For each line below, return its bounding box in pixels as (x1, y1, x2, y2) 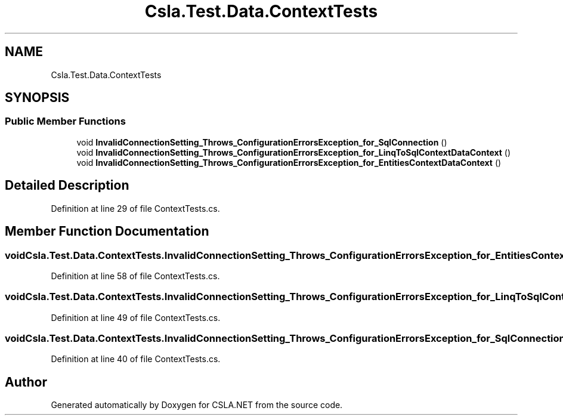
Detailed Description (5, 178, 129, 193)
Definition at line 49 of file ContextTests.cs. (51, 312, 221, 323)
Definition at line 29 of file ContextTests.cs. (51, 203, 220, 214)
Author (5, 374, 47, 390)
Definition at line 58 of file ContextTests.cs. (51, 270, 220, 281)
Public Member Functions (5, 115, 126, 128)
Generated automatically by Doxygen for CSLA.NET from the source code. (51, 400, 343, 410)
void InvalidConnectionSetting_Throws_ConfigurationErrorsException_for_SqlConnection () (76, 137, 447, 147)
